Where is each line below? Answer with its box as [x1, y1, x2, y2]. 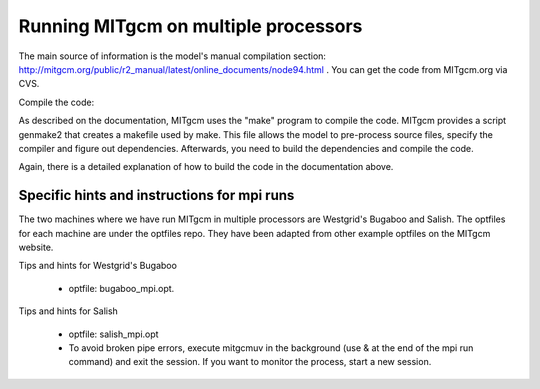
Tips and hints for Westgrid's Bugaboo [18, 260, 177, 272]
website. [18, 241, 54, 253]
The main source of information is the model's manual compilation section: [18, 50, 327, 62]
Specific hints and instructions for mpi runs [18, 187, 295, 204]
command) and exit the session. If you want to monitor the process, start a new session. [68, 356, 432, 368]
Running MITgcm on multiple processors [18, 15, 363, 37]
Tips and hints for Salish [18, 305, 119, 317]
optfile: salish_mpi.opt [68, 328, 159, 340]
